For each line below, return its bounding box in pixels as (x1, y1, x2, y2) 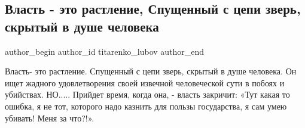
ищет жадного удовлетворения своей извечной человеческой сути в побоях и (5, 76, 285, 89)
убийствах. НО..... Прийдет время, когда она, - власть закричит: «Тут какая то (5, 88, 290, 101)
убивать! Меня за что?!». (5, 111, 94, 124)
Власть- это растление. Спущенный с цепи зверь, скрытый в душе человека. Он (5, 65, 297, 77)
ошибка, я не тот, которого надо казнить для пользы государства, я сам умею (5, 99, 287, 112)
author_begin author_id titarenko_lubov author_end (5, 45, 205, 57)
